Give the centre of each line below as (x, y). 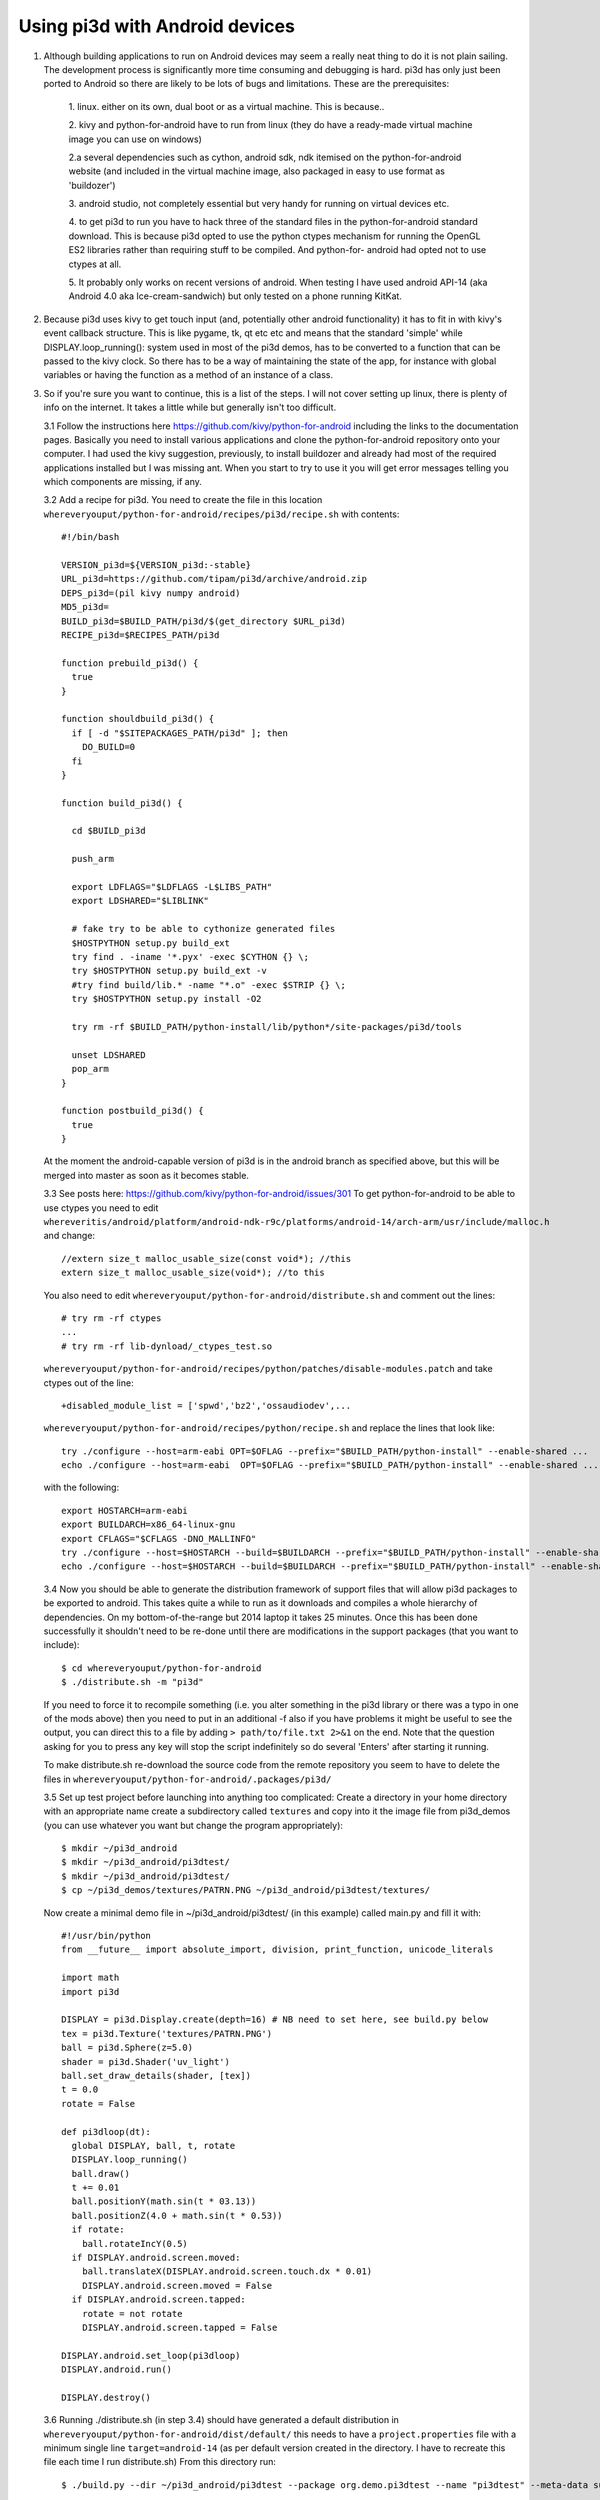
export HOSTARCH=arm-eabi (125, 1510)
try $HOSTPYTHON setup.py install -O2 (166, 999)
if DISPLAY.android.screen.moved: (156, 2258)
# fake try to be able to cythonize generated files (203, 929)
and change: (69, 1236)
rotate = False (98, 2103)
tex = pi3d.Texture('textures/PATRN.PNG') (167, 2033)
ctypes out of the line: (88, 1382)
